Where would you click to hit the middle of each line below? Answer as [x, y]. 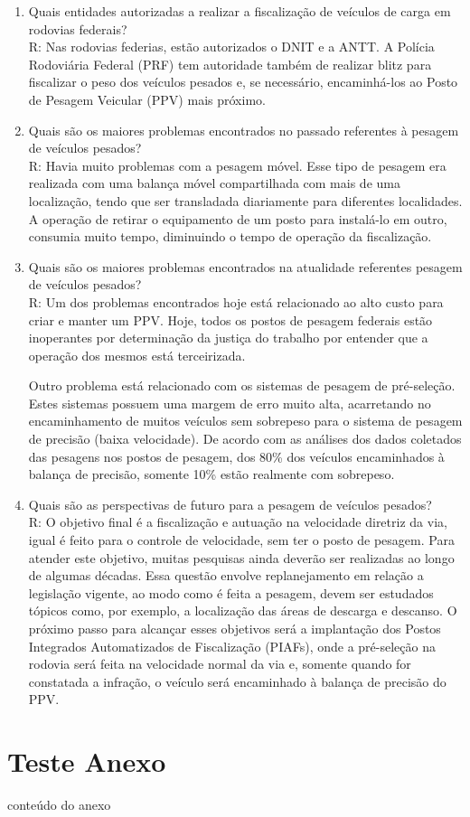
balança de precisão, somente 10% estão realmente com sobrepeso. [211, 474]
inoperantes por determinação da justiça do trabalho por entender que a [228, 338]
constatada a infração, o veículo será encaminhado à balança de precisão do [237, 681]
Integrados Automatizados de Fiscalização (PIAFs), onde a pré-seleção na [232, 646]
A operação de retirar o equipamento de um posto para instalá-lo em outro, [238, 218]
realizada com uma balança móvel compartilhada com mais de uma [214, 183]
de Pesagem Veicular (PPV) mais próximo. [147, 99]
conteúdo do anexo [59, 805]
